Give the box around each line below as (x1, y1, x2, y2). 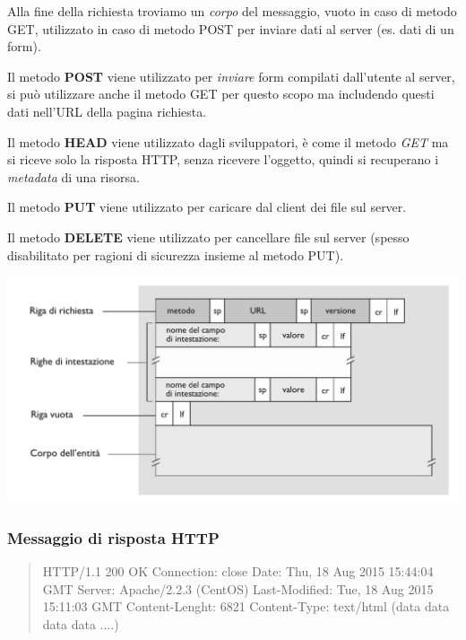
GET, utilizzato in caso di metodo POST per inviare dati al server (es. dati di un (7, 19, 454, 38)
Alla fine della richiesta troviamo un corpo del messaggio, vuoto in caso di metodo (7, 2, 457, 20)
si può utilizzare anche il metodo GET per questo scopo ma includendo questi (7, 84, 435, 103)
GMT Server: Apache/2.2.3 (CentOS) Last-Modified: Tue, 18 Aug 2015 (42, 579, 434, 598)
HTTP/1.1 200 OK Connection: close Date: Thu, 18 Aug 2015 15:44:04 (42, 561, 434, 580)
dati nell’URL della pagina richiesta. (7, 101, 207, 120)
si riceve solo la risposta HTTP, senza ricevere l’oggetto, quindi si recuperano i (7, 150, 439, 169)
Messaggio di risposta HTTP (7, 526, 220, 548)
